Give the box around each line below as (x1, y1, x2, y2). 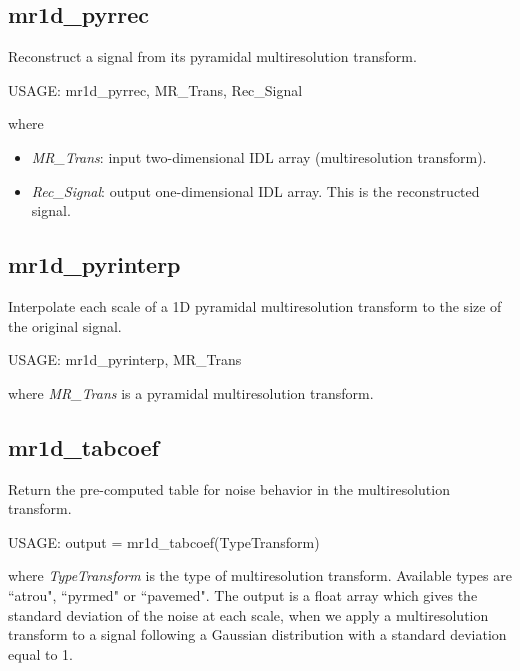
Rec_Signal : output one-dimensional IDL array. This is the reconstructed (31, 180, 480, 201)
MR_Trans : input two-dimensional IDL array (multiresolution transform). (31, 146, 487, 167)
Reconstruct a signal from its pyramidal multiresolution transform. (8, 46, 417, 67)
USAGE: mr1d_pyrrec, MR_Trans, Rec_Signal (8, 79, 303, 100)
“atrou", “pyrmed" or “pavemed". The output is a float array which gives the (8, 584, 478, 605)
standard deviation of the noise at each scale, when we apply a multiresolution (8, 604, 489, 625)
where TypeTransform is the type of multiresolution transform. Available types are (8, 565, 512, 586)
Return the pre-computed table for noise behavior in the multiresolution (8, 478, 450, 499)
